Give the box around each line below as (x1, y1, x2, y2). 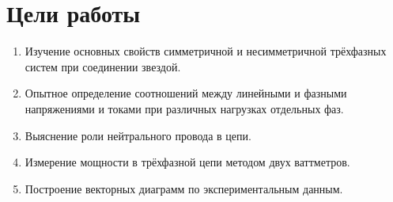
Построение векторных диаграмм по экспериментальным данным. (25, 180, 343, 196)
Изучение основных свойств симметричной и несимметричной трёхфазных (25, 43, 387, 59)
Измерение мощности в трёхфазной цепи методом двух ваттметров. (25, 154, 350, 170)
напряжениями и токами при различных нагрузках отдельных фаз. (25, 100, 344, 116)
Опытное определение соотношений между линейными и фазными (25, 85, 347, 101)
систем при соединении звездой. (25, 58, 181, 74)
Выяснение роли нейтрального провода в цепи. (25, 127, 251, 143)
